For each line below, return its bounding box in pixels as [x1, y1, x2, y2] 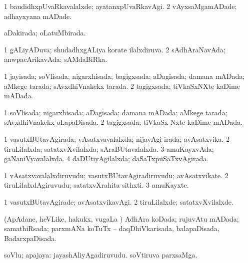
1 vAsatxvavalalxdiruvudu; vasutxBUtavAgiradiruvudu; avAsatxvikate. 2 [4, 170, 228, 180]
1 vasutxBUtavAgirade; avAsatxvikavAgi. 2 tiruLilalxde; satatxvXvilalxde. [4, 196, 233, 207]
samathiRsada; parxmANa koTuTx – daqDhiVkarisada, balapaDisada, [4, 223, 219, 234]
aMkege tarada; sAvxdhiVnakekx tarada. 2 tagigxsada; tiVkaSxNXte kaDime [4, 80, 240, 91]
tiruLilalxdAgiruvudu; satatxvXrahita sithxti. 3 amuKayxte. [4, 180, 189, 190]
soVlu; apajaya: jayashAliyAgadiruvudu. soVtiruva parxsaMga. [4, 250, 197, 260]
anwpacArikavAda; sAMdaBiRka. [4, 54, 107, 64]
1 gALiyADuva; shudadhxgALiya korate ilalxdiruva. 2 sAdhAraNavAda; [4, 44, 225, 54]
